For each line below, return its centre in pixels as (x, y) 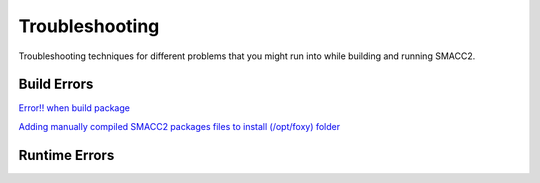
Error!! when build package (74, 108)
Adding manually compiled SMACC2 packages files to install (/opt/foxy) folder (179, 126)
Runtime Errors (66, 155)
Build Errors (56, 84)
